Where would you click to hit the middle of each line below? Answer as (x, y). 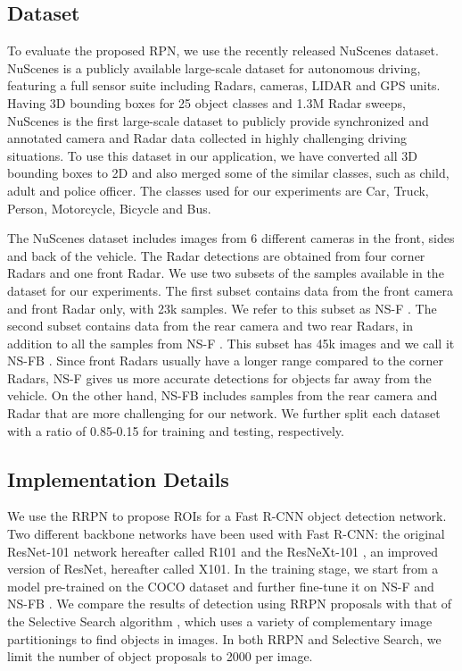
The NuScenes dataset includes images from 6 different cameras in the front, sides (231, 238)
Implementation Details (118, 478)
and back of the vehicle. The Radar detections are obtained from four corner (216, 255)
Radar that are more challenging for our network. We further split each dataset (224, 413)
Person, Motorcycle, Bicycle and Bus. (109, 208)
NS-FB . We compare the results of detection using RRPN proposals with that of (230, 604)
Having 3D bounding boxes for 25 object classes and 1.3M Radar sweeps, (206, 102)
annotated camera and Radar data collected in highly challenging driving (207, 138)
